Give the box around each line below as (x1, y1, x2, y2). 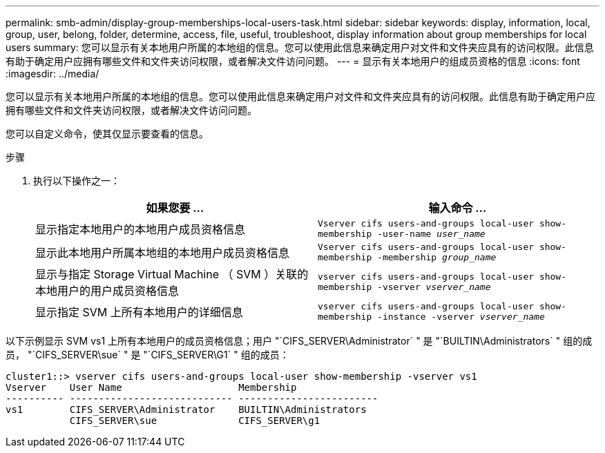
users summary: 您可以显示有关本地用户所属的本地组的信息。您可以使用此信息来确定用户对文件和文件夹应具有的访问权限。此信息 (6, 41, 594, 53)
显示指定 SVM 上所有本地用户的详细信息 (35, 305, 243, 319)
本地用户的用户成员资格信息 (35, 284, 180, 298)
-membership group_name (377, 252, 497, 262)
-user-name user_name (377, 229, 486, 239)
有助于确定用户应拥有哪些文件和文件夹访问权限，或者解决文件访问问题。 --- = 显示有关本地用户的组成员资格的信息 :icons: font (6, 55, 580, 67)
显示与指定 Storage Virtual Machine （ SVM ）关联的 (35, 267, 309, 281)
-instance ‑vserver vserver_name (377, 311, 545, 322)
